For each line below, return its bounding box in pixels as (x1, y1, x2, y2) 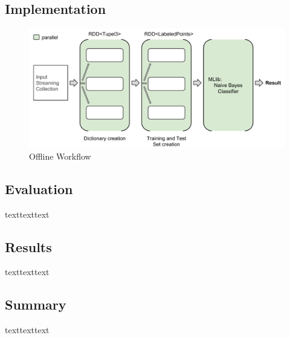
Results (5, 237, 52, 256)
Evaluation (5, 179, 73, 198)
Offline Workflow (29, 149, 91, 162)
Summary (5, 295, 66, 314)
